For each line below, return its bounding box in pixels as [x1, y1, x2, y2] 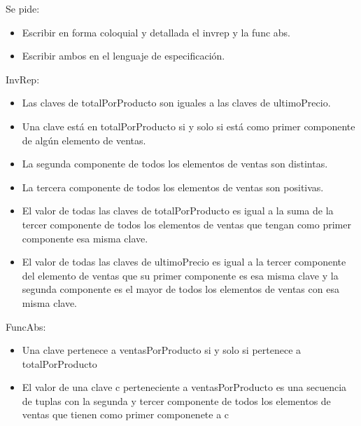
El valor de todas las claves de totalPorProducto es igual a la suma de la [22, 203, 334, 218]
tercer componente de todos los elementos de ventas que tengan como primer [22, 217, 351, 231]
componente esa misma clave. [22, 231, 148, 245]
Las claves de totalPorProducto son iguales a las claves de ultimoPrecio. [22, 95, 331, 110]
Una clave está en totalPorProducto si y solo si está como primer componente [22, 118, 355, 133]
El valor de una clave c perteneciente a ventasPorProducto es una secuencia [22, 380, 347, 394]
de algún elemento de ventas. [22, 132, 146, 147]
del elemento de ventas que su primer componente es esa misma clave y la [22, 268, 339, 282]
